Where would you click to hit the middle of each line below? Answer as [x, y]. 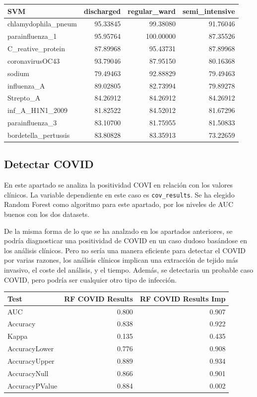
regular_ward [152, 11]
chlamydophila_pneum [42, 24]
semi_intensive [209, 11]
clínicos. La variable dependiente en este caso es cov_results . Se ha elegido [119, 194]
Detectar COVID [49, 164]
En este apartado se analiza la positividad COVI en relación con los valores [119, 185]
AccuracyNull [28, 373]
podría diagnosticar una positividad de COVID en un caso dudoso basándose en [126, 241]
